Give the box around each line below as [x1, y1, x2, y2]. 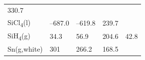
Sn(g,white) [7, 44, 43, 54]
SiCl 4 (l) [7, 17, 31, 29]
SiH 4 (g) [7, 30, 30, 42]
